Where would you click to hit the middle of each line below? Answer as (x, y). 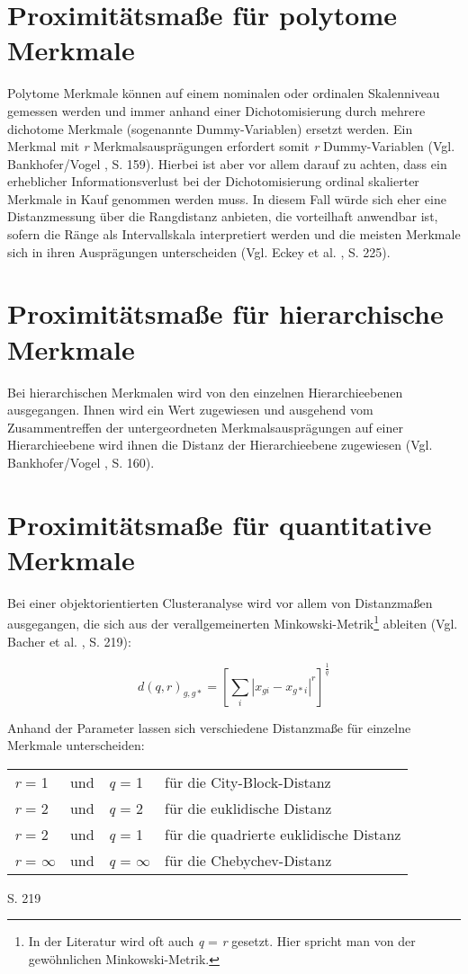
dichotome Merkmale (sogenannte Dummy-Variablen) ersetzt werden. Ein (210, 128)
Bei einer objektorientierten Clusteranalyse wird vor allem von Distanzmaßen (220, 602)
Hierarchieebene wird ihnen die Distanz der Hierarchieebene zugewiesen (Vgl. (220, 445)
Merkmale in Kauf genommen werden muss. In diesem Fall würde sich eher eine (227, 198)
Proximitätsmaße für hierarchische (225, 313)
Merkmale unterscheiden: (76, 745)
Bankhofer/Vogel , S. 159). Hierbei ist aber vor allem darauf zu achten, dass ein (227, 163)
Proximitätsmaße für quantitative (220, 524)
